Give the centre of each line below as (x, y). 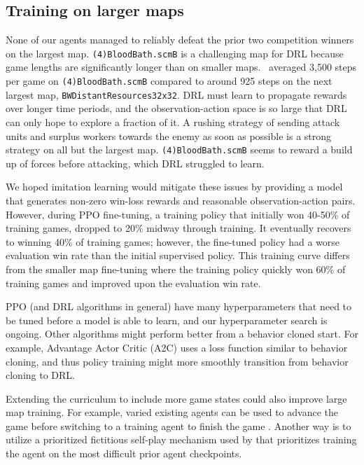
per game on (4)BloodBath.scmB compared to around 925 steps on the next (169, 81)
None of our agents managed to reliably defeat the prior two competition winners (180, 40)
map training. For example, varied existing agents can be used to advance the (172, 412)
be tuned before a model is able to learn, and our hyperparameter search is (167, 320)
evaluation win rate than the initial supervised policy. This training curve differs (178, 255)
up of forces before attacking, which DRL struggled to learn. (135, 163)
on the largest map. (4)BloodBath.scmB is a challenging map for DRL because (175, 53)
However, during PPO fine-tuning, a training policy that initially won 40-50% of (178, 214)
